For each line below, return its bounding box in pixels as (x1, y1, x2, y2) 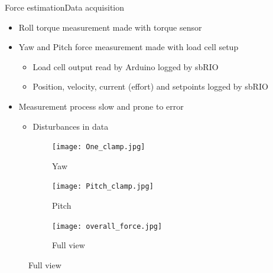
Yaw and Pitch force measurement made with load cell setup (18, 41, 239, 53)
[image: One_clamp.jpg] (52, 143, 145, 152)
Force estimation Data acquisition (5, 1, 125, 13)
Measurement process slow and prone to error (18, 100, 184, 112)
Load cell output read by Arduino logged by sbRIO (32, 60, 219, 73)
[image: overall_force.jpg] (52, 222, 162, 231)
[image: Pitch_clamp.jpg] (52, 182, 154, 191)
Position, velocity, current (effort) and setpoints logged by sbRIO (32, 80, 268, 93)
